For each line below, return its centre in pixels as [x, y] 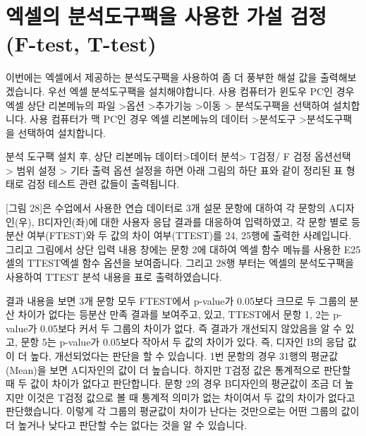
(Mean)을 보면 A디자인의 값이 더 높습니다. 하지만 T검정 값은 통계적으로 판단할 [178, 369]
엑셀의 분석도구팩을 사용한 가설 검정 [166, 16]
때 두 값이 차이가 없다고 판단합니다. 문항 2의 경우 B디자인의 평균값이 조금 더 [174, 383]
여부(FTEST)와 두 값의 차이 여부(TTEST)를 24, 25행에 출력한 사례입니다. [189, 235]
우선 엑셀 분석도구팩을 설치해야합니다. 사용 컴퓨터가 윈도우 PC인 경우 [201, 91]
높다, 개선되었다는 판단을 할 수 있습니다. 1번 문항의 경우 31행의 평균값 [184, 356]
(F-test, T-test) [81, 43]
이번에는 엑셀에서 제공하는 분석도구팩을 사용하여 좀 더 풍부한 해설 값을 [161, 77]
